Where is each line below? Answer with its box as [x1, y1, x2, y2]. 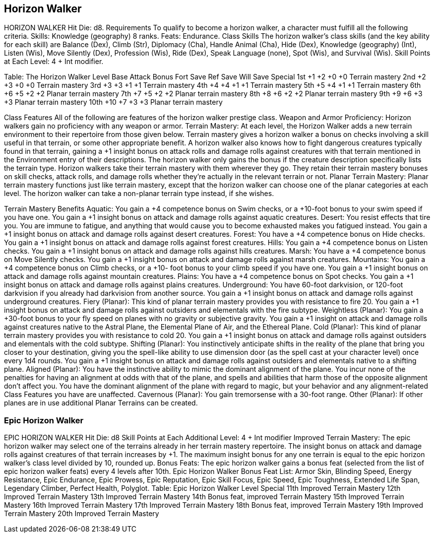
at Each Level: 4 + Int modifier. [4, 57, 104, 66]
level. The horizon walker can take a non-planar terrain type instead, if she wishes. [4, 189, 274, 198]
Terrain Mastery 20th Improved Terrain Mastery [4, 509, 159, 518]
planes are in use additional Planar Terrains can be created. [4, 399, 198, 407]
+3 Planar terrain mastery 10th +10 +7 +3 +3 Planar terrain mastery [4, 98, 223, 107]
